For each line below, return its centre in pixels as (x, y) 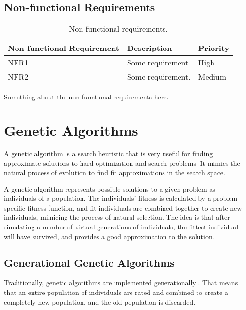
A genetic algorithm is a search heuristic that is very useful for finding (108, 153)
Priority (214, 48)
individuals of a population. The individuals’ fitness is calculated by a (107, 198)
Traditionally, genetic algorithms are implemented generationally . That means (121, 283)
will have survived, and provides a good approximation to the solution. (109, 236)
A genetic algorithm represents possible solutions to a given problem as (110, 188)
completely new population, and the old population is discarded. (100, 302)
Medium (212, 77)
